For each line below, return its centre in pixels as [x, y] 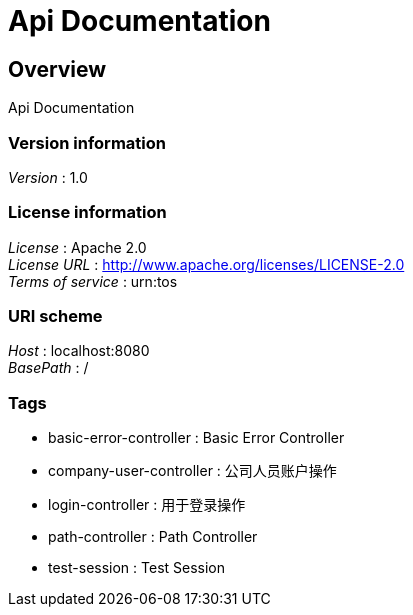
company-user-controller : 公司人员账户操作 [192, 471]
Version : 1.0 [48, 177]
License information [87, 212]
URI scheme [55, 316]
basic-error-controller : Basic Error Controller [196, 438]
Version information [87, 142]
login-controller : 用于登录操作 [147, 505]
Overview [57, 69]
